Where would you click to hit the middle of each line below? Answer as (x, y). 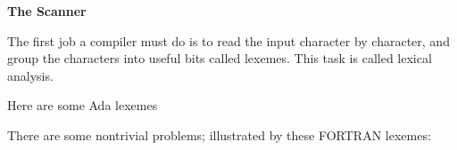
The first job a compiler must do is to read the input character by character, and (228, 40)
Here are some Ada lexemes (83, 105)
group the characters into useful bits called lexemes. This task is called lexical (220, 58)
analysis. (30, 75)
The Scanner (47, 11)
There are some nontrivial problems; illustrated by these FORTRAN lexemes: (219, 134)
